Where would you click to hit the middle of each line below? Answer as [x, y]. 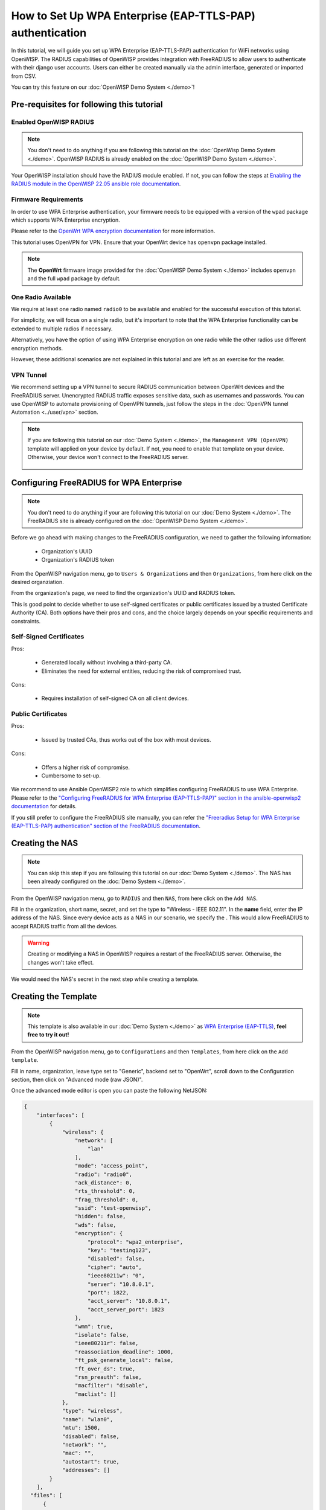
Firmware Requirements [47, 199]
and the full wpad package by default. [74, 278]
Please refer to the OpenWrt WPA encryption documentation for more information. [113, 231]
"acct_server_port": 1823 [126, 1309]
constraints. [26, 621]
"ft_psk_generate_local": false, [124, 1360]
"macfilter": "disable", [111, 1386]
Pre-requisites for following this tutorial [87, 104]
